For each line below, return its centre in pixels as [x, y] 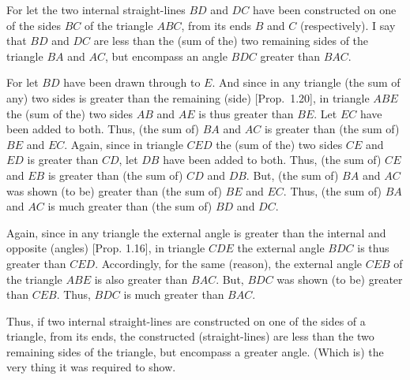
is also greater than [141, 279]
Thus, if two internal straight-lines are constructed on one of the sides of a [186, 320]
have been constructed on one [324, 9]
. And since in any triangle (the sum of [306, 82]
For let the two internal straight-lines [96, 9]
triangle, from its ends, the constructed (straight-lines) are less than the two [190, 336]
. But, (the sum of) [292, 175]
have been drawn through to [132, 82]
